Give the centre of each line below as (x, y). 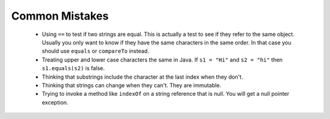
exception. (55, 102)
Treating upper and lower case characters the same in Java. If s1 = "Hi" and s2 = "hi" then (162, 60)
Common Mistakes (60, 16)
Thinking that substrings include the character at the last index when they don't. (143, 77)
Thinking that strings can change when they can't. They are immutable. (131, 85)
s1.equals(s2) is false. (73, 68)
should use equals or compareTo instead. (96, 51)
